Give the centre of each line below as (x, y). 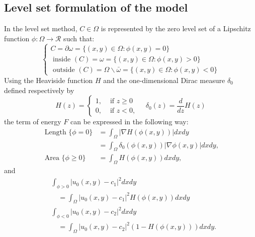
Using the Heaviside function (49, 80)
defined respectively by (39, 90)
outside (64, 70)
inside (62, 59)
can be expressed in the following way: (129, 122)
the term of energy (33, 122)
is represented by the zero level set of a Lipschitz (176, 28)
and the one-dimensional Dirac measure (164, 80)
